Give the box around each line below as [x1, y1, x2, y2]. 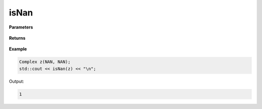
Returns [9, 35, 26, 41]
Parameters [9, 24, 33, 30]
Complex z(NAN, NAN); [19, 59, 71, 65]
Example [9, 46, 27, 52]
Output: [9, 78, 24, 84]
